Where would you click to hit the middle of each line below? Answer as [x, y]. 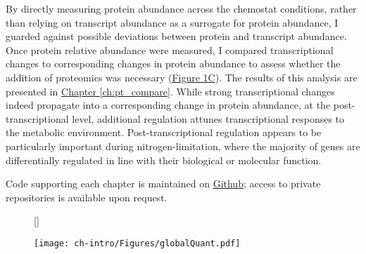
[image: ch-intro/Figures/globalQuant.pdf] [137, 243]
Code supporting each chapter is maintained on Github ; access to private [163, 183]
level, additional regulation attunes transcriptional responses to [208, 118]
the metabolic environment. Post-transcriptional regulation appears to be [164, 132]
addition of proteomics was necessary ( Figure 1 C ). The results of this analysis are [182, 77]
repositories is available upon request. [87, 197]
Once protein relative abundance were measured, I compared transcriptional [170, 49]
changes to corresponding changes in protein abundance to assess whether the [173, 63]
